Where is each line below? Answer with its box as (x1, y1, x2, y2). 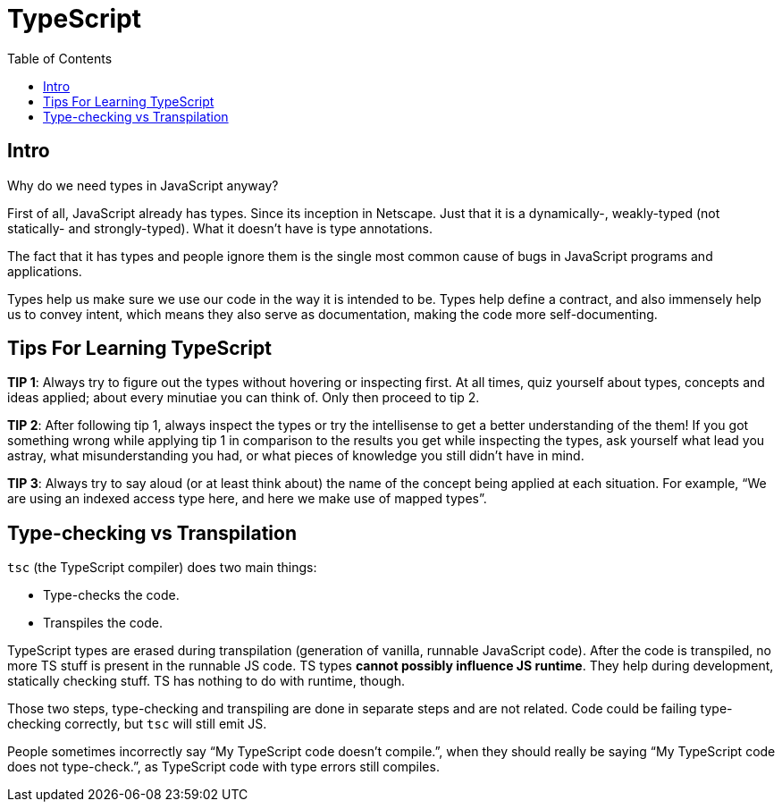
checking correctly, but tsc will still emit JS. (7, 716, 267, 732)
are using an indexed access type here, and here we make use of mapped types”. (7, 491, 487, 507)
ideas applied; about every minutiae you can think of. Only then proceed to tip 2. (7, 390, 480, 406)
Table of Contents (7, 50, 113, 66)
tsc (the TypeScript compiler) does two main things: (7, 560, 317, 576)
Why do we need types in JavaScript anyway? (7, 177, 279, 193)
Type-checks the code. (43, 587, 180, 603)
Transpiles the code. (43, 615, 163, 631)
